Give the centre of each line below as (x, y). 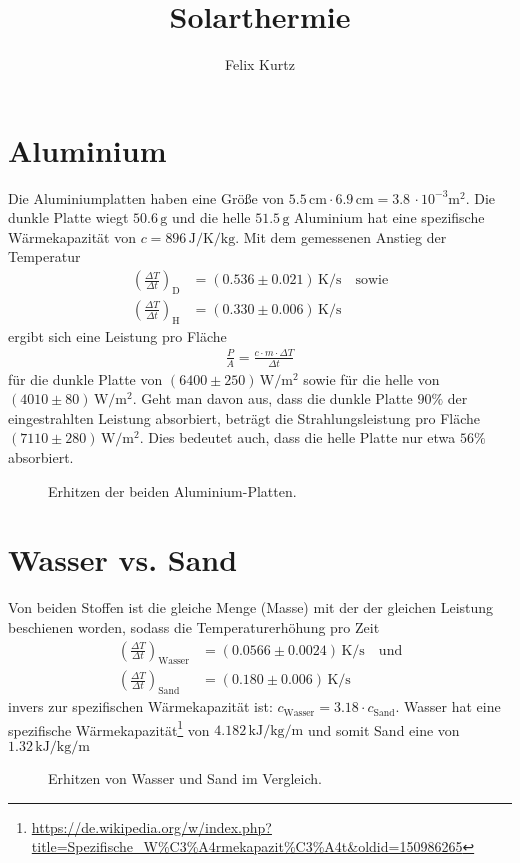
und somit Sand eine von (383, 729)
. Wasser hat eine (448, 706)
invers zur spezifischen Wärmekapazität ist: (140, 706)
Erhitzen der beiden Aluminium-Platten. (172, 490)
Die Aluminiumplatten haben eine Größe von (146, 197)
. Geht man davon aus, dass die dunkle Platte (272, 398)
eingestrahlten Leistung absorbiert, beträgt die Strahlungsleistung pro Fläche (244, 417)
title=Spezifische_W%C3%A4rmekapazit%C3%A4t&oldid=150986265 (247, 846)
